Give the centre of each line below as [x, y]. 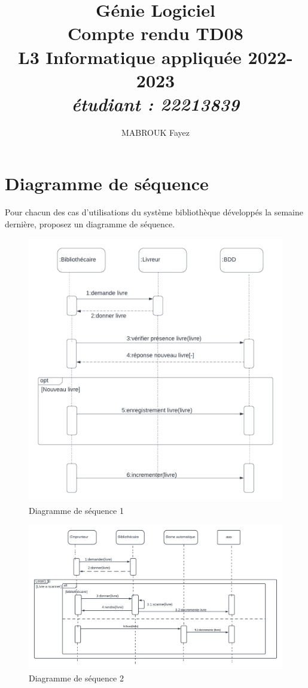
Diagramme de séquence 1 [76, 510]
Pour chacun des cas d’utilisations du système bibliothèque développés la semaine [154, 212]
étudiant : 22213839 [155, 103]
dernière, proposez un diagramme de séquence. [90, 224]
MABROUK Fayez [155, 132]
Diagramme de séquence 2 [76, 678]
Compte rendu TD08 [155, 33]
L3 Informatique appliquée [130, 57]
